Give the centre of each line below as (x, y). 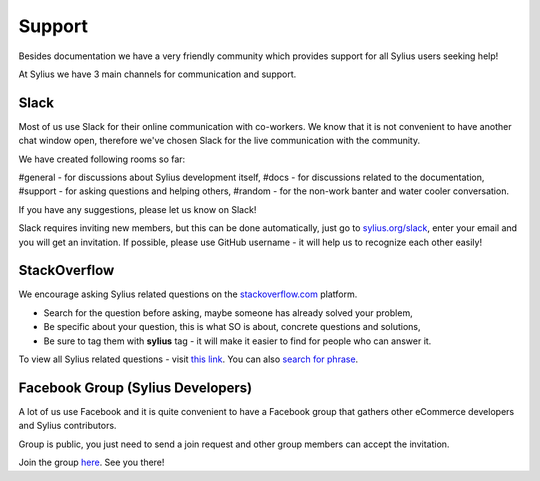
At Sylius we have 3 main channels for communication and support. (157, 74)
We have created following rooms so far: (102, 159)
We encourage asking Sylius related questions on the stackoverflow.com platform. (188, 294)
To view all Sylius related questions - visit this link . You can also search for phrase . (188, 359)
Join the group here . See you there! (91, 462)
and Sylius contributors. (67, 426)
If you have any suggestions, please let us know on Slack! (137, 209)
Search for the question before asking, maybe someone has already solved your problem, (228, 312)
